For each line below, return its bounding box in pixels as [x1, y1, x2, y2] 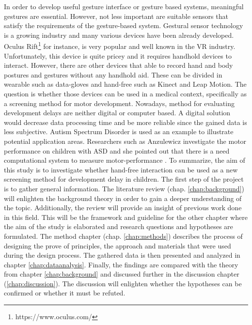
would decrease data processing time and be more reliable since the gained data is [4, 117, 247, 127]
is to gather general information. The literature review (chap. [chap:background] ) [4, 183, 244, 193]
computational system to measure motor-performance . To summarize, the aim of [4, 155, 245, 165]
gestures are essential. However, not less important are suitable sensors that [4, 11, 228, 21]
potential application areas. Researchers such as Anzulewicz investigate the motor [4, 136, 247, 146]
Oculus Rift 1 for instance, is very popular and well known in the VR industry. [4, 40, 236, 51]
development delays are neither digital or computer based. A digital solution [4, 108, 231, 118]
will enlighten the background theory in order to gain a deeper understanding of [4, 193, 242, 203]
